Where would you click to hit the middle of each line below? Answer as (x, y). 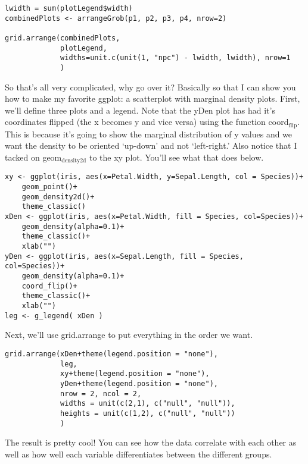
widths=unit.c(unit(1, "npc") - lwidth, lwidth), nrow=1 (175, 58)
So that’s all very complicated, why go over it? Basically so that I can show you (150, 87)
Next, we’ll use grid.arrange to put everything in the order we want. (129, 335)
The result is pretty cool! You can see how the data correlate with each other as (151, 442)
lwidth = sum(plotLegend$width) (69, 8)
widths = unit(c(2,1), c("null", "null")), (148, 404)
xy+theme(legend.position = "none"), (135, 374)
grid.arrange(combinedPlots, (63, 38)
